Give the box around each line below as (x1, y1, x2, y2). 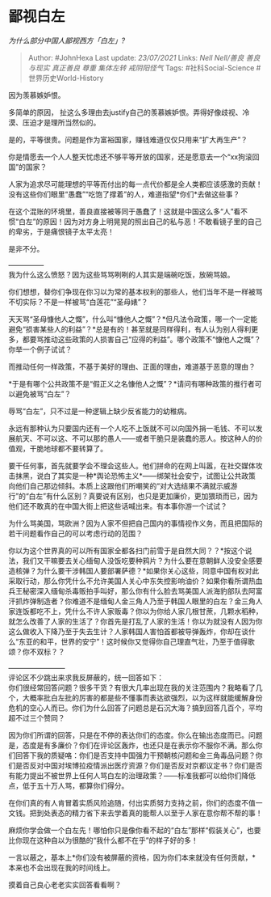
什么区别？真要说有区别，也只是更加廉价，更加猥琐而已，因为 (52, 491, 258, 501)
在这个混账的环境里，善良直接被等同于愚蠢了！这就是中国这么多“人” (8, 206, 234, 216)
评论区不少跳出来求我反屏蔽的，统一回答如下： (8, 672, 164, 682)
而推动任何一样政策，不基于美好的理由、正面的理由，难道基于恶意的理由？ (8, 362, 256, 371)
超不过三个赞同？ (8, 713, 65, 722)
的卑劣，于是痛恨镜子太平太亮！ (8, 226, 115, 236)
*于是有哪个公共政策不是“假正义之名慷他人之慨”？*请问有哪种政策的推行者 (8, 379, 256, 388)
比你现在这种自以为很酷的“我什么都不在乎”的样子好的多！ (8, 835, 199, 845)
